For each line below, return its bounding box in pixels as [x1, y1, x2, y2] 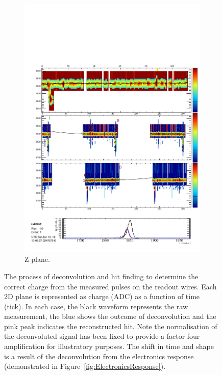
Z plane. [24, 254, 50, 264]
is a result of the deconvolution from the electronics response [4, 351, 194, 361]
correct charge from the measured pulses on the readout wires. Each [4, 281, 217, 291]
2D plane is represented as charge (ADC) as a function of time [4, 291, 200, 302]
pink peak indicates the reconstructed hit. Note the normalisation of [4, 320, 217, 331]
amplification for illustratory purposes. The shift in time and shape [4, 341, 214, 352]
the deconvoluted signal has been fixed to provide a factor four [4, 331, 200, 341]
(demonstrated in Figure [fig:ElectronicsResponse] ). [4, 361, 166, 371]
